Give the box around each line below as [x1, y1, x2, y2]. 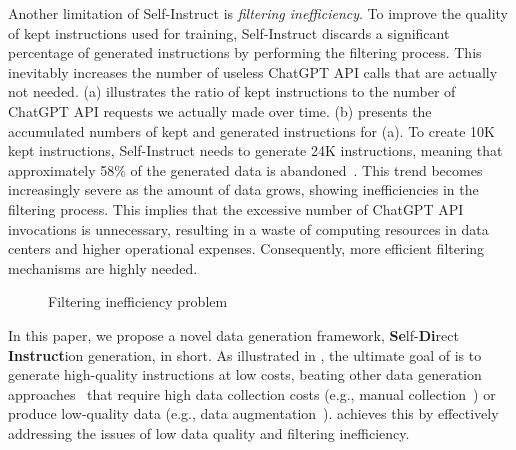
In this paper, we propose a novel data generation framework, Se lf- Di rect [8, 324, 459, 345]
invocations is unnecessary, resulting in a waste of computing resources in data [8, 218, 489, 239]
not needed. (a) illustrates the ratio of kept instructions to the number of [8, 81, 456, 102]
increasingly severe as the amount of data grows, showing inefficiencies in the [8, 179, 479, 200]
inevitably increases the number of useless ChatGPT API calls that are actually [8, 61, 498, 82]
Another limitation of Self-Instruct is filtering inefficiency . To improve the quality [8, 3, 509, 23]
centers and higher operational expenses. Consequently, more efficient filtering [8, 238, 485, 259]
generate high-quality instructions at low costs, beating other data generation [8, 364, 482, 385]
